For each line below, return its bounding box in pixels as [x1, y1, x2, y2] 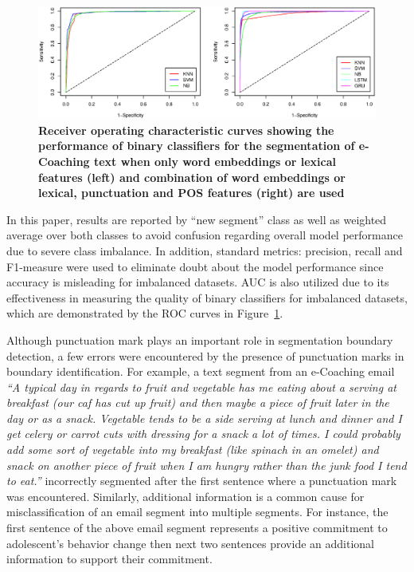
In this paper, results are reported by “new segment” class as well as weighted [6, 211, 387, 227]
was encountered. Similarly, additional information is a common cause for [6, 487, 365, 504]
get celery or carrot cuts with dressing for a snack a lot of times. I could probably [6, 425, 400, 442]
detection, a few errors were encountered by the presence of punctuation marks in [6, 347, 404, 364]
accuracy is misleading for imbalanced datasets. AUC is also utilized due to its [6, 274, 389, 290]
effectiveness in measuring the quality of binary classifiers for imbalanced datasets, [6, 289, 408, 306]
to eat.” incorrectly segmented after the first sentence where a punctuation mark [6, 472, 397, 489]
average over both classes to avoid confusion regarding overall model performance [6, 227, 403, 243]
